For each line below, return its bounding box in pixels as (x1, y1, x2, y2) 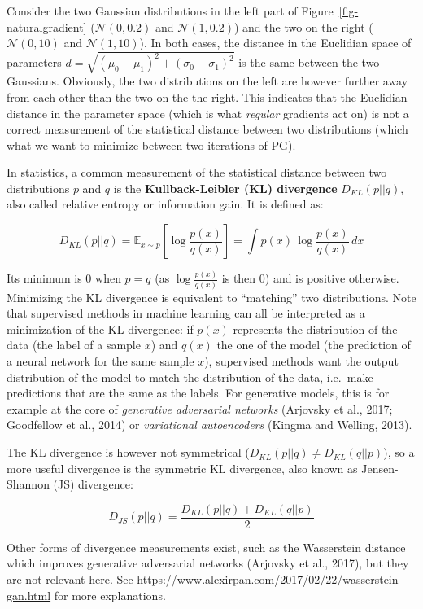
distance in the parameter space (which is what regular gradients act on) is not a (7, 104, 409, 121)
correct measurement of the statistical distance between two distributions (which (7, 120, 408, 138)
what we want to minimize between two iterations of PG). (7, 136, 296, 153)
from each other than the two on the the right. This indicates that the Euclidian (7, 88, 408, 105)
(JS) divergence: (53, 475, 133, 493)
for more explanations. (54, 586, 166, 603)
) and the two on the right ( (233, 18, 373, 35)
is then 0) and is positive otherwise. (221, 269, 399, 287)
